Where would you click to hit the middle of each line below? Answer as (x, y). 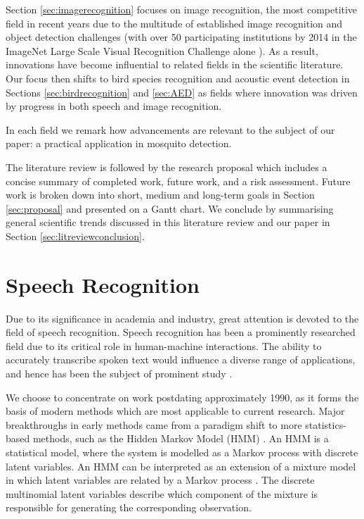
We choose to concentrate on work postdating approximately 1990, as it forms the (182, 397)
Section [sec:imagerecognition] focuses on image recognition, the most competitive (182, 9)
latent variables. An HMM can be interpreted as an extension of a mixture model (181, 466)
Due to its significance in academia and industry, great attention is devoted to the (182, 318)
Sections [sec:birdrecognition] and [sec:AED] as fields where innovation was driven (182, 92)
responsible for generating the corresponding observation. (129, 507)
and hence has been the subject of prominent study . (119, 373)
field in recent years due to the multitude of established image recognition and (174, 23)
